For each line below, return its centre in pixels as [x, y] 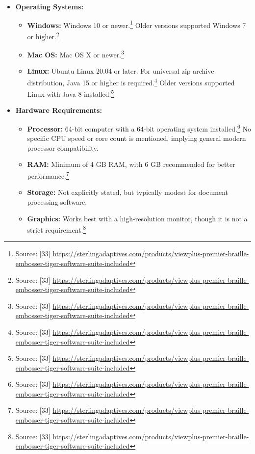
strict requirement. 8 [57, 229]
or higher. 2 [43, 35]
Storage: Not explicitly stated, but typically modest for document [127, 192]
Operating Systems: [49, 6]
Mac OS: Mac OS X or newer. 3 [76, 54]
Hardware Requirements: [59, 110]
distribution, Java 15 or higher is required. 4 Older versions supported [131, 81]
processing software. [57, 201]
